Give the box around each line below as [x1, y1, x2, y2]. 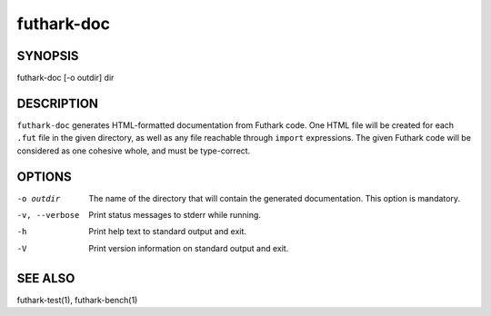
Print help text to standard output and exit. [88, 226, 247, 237]
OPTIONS [16, 169, 72, 184]
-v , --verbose [16, 210, 80, 221]
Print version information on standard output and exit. [88, 242, 289, 253]
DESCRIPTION [16, 95, 99, 111]
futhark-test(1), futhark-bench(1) [16, 294, 138, 305]
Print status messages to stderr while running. [88, 210, 261, 221]
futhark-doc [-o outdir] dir [16, 73, 115, 84]
